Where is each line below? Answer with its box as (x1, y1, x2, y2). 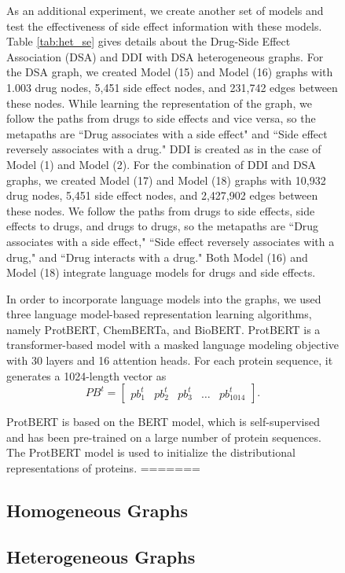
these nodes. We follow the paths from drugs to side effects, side (6, 202, 315, 219)
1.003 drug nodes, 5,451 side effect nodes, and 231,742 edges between (6, 79, 338, 95)
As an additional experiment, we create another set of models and (6, 2, 324, 18)
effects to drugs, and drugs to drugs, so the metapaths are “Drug (6, 218, 319, 234)
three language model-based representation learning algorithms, (6, 306, 312, 322)
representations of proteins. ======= (6, 460, 200, 476)
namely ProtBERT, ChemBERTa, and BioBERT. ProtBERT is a (6, 321, 321, 337)
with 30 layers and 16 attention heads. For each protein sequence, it (6, 352, 333, 369)
